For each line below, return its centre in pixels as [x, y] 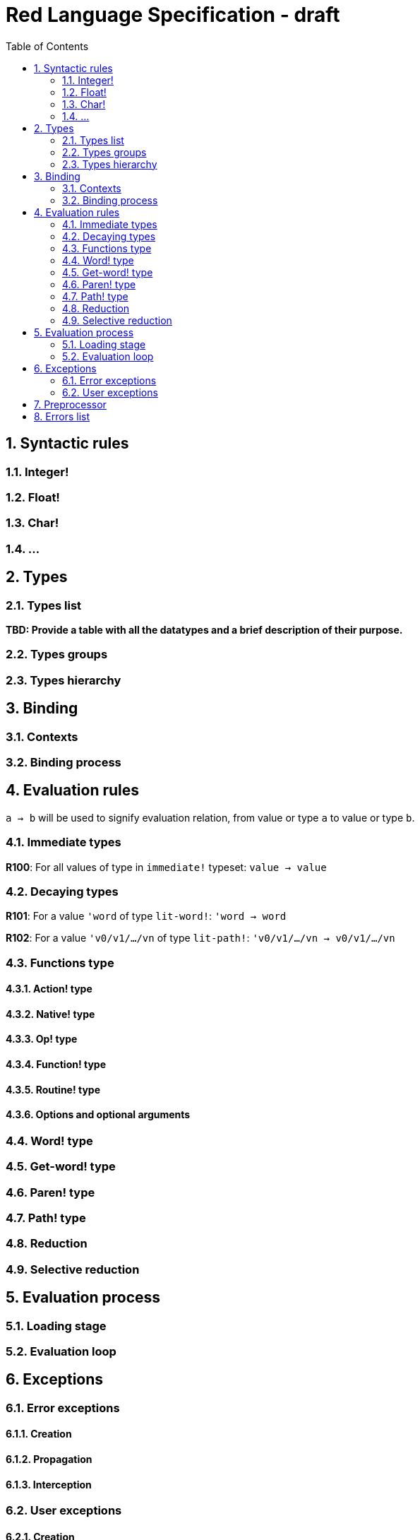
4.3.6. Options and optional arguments [98, 1115]
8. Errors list [62, 416]
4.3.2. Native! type [50, 1014]
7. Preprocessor [70, 404]
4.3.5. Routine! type [53, 1089]
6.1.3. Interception [49, 1484]
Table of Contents [47, 46]
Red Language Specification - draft [173, 15]
